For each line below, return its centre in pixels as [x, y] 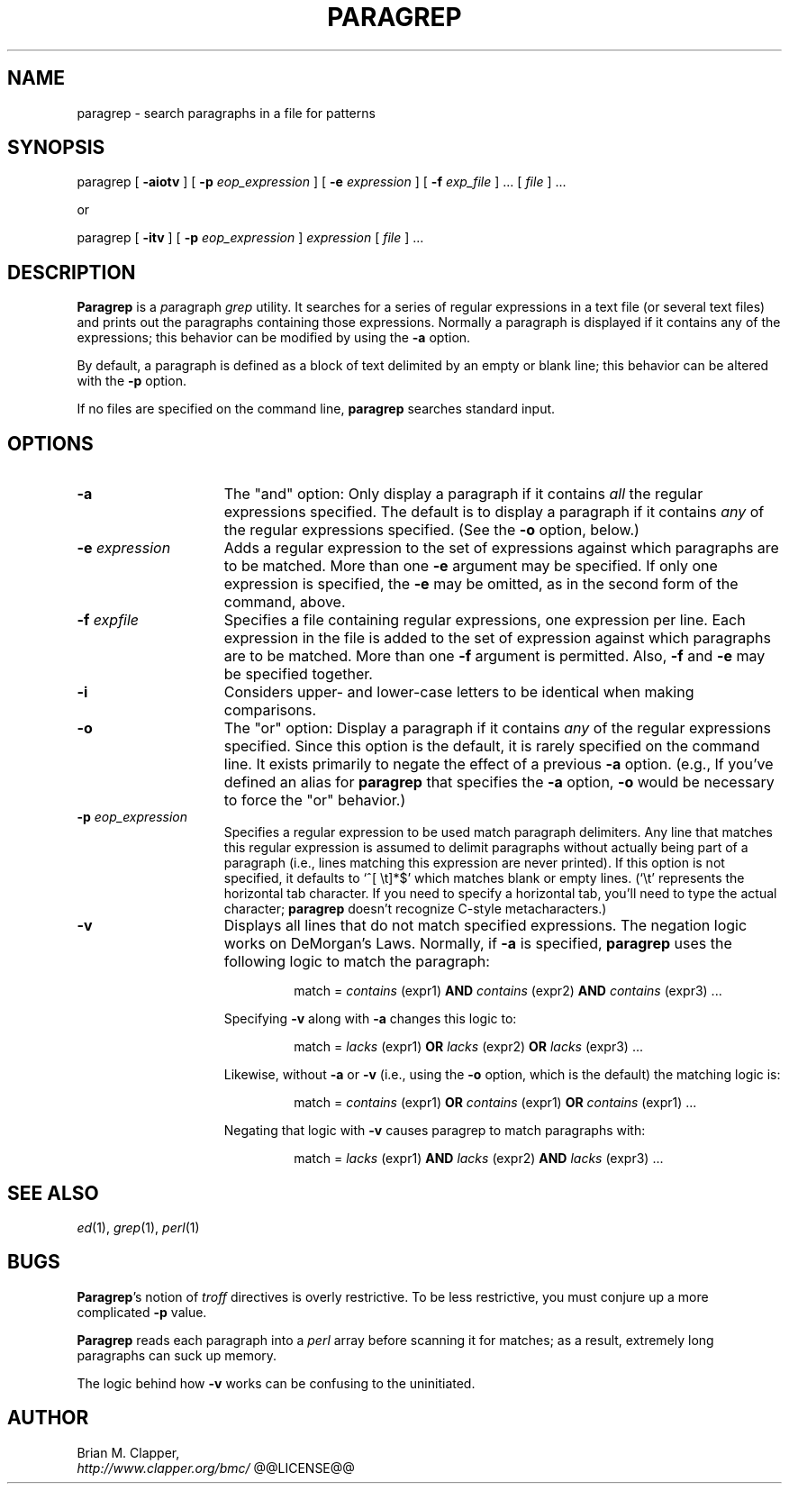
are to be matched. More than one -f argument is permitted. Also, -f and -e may [494, 656]
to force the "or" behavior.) [315, 800]
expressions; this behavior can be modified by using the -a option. [274, 338]
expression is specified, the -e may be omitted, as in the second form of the [481, 584]
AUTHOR [48, 1418]
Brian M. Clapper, [128, 1452]
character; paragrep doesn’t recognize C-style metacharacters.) [415, 909]
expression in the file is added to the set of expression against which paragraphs [497, 638]
